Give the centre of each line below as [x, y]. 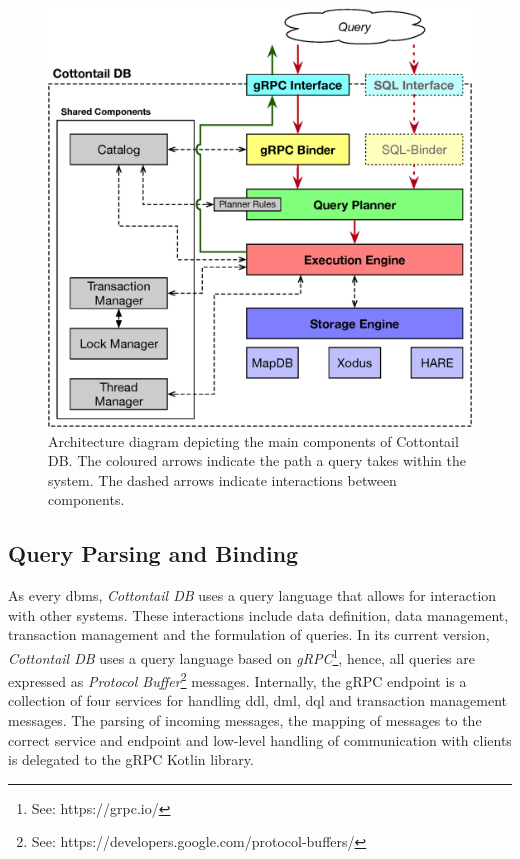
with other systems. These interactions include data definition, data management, [258, 614]
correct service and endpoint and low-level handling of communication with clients [260, 739]
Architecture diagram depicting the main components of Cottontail [253, 440]
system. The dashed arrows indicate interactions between [222, 479]
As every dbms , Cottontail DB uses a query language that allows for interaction [252, 595]
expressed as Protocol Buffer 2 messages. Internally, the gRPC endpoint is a [237, 679]
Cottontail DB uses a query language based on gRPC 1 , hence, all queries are [241, 656]
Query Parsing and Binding [153, 553]
